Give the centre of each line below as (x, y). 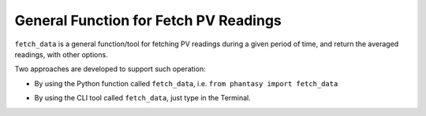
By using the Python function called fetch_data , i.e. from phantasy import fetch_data (186, 83)
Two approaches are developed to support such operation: (110, 69)
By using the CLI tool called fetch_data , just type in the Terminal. (143, 98)
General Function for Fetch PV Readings (148, 20)
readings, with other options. (61, 54)
